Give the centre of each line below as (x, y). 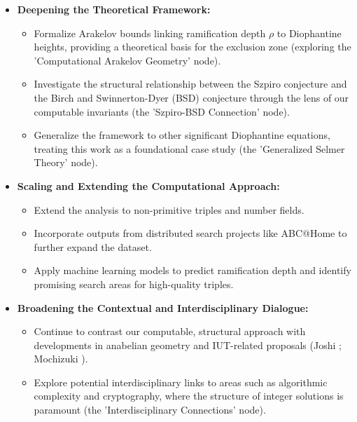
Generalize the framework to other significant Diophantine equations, (182, 135)
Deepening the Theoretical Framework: (114, 9)
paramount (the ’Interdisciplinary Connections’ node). (150, 410)
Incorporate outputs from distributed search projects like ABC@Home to (190, 233)
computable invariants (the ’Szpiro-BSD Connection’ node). (162, 111)
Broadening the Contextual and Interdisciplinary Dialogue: (163, 307)
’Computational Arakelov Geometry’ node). (127, 60)
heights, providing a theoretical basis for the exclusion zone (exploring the (192, 47)
